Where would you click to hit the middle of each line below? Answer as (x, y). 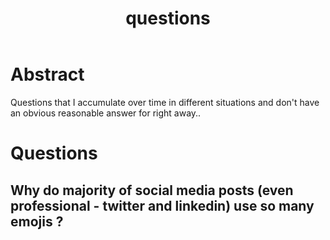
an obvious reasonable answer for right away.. (106, 113)
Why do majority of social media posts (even (152, 190)
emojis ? (37, 221)
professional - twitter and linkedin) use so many (162, 205)
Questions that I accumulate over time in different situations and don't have (165, 102)
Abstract (47, 74)
